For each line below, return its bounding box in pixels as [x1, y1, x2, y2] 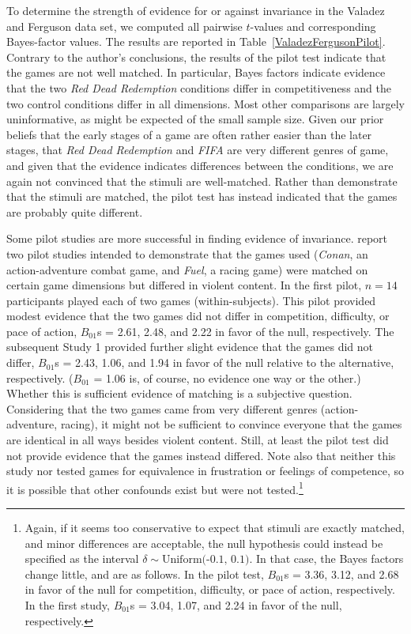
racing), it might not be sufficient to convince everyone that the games [60, 416, 402, 432]
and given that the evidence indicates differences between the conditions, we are [6, 157, 394, 173]
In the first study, [25, 597, 110, 613]
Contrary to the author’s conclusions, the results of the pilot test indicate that [6, 48, 386, 65]
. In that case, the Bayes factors [249, 550, 404, 567]
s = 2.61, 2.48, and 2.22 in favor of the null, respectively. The [96, 323, 394, 339]
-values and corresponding [250, 17, 376, 34]
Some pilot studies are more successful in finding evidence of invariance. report [6, 230, 388, 247]
